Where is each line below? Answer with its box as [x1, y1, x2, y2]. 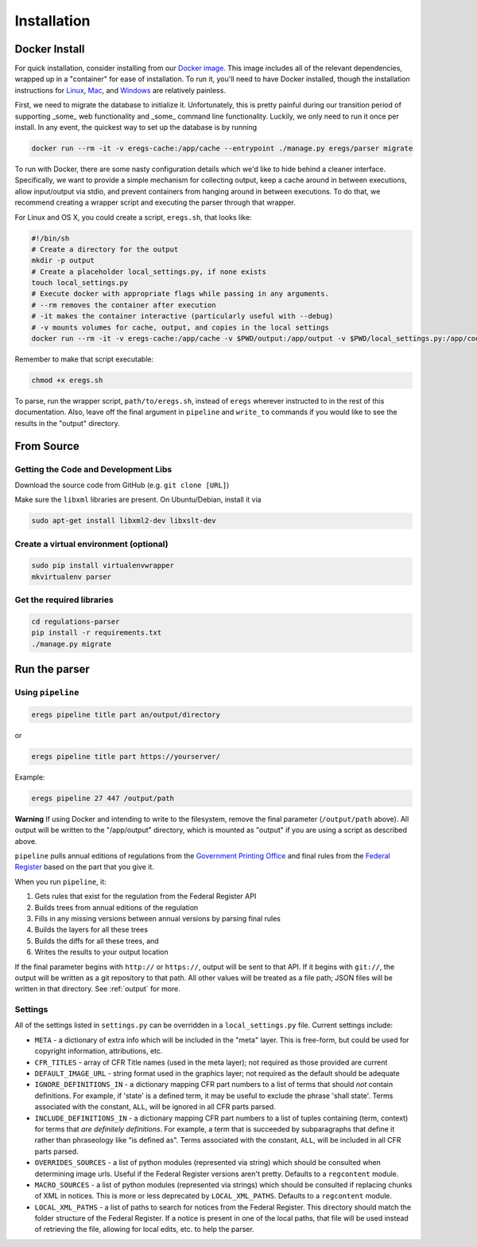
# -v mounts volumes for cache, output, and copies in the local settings [31, 322, 330, 332]
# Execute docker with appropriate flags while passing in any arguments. [31, 289, 330, 299]
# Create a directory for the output [31, 244, 179, 254]
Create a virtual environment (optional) [14, 538, 169, 549]
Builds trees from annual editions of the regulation [34, 902, 199, 912]
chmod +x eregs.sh [31, 376, 103, 385]
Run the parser [14, 663, 91, 676]
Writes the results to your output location [34, 948, 169, 957]
